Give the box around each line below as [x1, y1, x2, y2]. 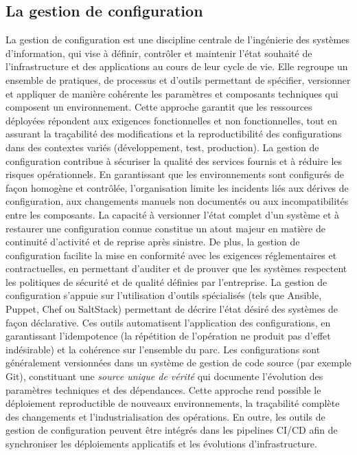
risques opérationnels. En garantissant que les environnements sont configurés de [5, 167, 345, 181]
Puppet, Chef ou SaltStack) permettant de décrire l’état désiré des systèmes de [5, 302, 338, 316]
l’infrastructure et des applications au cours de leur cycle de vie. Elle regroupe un [5, 59, 348, 74]
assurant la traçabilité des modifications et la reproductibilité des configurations [5, 126, 342, 141]
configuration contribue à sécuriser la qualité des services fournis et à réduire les [5, 153, 343, 168]
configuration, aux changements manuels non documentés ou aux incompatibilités [5, 194, 349, 208]
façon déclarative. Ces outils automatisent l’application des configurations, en [5, 315, 331, 329]
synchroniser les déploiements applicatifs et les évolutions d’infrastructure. [5, 436, 317, 451]
